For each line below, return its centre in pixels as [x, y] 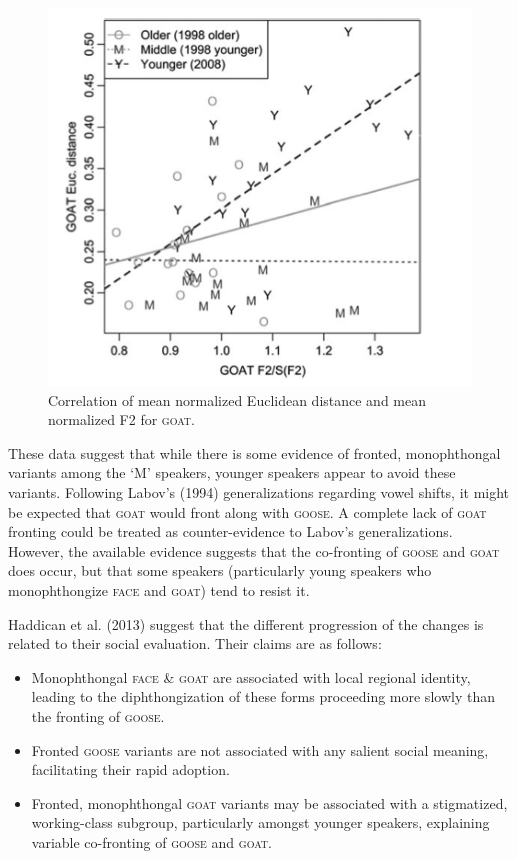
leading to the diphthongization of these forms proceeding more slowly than [263, 696]
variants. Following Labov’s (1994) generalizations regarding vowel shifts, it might [259, 491]
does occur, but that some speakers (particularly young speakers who [220, 570]
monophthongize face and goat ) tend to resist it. [159, 589]
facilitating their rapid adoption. [130, 769]
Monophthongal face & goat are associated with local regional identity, [251, 676]
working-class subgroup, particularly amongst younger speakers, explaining [260, 822]
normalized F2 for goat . [121, 419]
